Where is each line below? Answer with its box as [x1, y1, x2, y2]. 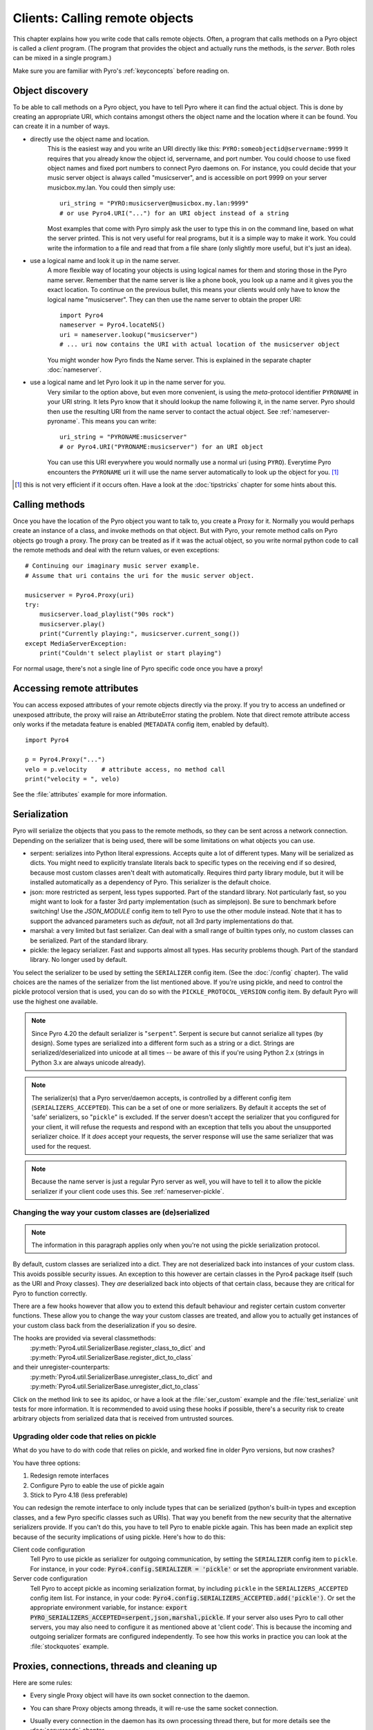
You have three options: [12, 1459, 81, 1467]
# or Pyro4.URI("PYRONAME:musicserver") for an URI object [59, 443, 264, 450]
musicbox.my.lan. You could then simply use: [47, 183, 176, 192]
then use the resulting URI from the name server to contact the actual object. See [47, 407, 279, 415]
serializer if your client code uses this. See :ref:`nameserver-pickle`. [31, 1187, 224, 1195]
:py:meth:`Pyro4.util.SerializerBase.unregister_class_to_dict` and [30, 1372, 213, 1381]
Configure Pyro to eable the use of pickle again [30, 1481, 164, 1489]
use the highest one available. [12, 997, 98, 1005]
